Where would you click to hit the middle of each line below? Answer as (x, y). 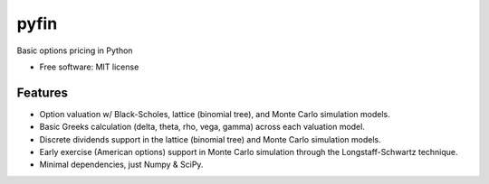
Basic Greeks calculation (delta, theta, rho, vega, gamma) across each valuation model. (202, 127)
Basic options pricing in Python (75, 51)
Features (42, 92)
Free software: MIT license (89, 67)
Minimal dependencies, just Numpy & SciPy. (121, 165)
